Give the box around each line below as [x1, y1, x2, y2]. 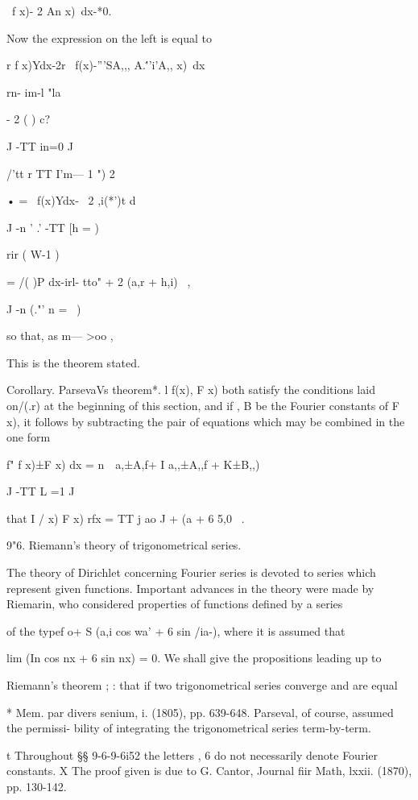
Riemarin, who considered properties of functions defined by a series [6, 595, 343, 612]
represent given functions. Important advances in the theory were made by [6, 579, 375, 596]
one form [6, 429, 51, 446]
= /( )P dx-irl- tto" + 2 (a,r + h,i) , [6, 272, 191, 289]
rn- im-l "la [6, 83, 61, 100]
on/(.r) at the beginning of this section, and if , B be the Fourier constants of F [6, 396, 399, 413]
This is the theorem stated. [6, 354, 140, 371]
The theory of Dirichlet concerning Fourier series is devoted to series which [6, 564, 376, 581]
